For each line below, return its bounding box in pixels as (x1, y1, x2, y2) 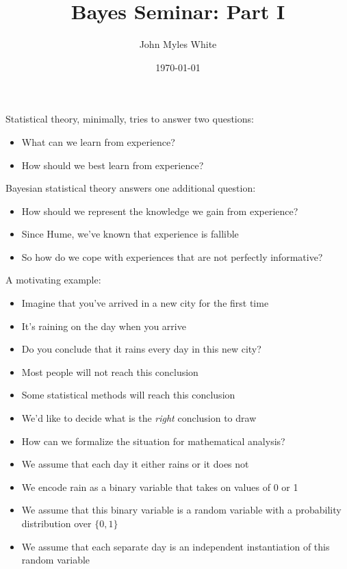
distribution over (21, 516, 92, 530)
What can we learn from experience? (21, 134, 175, 149)
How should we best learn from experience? (21, 157, 204, 172)
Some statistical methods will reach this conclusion (21, 388, 235, 402)
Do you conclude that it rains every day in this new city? (21, 342, 261, 356)
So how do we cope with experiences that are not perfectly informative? (21, 249, 323, 264)
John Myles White (139, 37, 217, 51)
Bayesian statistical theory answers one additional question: (5, 181, 256, 195)
